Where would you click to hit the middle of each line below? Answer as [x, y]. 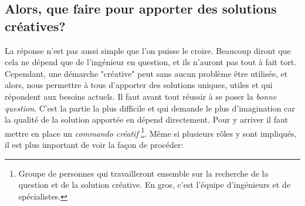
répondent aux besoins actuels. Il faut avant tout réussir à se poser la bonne [141, 96]
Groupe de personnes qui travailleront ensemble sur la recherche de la [143, 173]
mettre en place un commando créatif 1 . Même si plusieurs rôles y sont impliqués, [151, 132]
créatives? [35, 26]
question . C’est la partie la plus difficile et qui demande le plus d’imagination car [150, 108]
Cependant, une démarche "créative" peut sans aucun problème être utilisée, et [146, 73]
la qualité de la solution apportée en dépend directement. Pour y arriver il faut [147, 119]
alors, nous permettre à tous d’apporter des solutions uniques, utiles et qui [139, 85]
